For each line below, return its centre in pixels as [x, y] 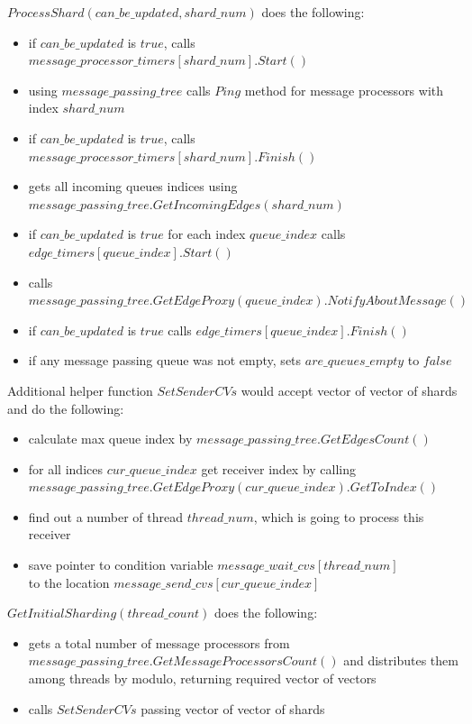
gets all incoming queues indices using [133, 186]
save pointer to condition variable [121, 565]
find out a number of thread [106, 516]
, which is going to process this [339, 516]
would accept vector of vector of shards [349, 390]
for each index [207, 234]
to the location [69, 582]
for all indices [65, 468]
